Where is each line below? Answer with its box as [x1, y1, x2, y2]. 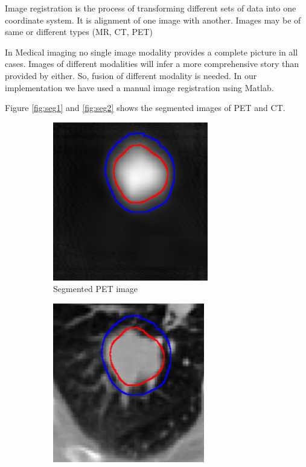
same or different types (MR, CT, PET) [5, 25, 153, 38]
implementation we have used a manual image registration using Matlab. [5, 81, 274, 94]
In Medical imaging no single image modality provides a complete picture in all [5, 45, 298, 58]
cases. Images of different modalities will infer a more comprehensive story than [5, 57, 299, 70]
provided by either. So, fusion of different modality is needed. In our [5, 69, 257, 81]
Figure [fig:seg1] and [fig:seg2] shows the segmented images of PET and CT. [5, 101, 285, 114]
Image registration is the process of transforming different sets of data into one [5, 2, 296, 14]
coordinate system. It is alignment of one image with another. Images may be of [5, 13, 301, 26]
